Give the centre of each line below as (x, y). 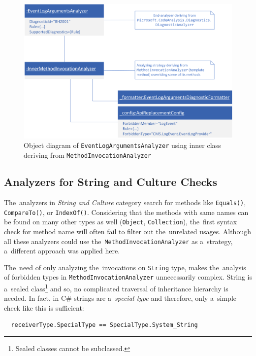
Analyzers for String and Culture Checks (111, 182)
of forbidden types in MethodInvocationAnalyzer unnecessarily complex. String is (128, 277)
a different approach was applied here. (62, 251)
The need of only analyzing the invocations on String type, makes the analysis (125, 267)
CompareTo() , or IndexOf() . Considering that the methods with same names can (126, 212)
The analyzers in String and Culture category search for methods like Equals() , (125, 202)
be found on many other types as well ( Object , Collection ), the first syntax (121, 222)
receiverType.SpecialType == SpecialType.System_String (104, 325)
